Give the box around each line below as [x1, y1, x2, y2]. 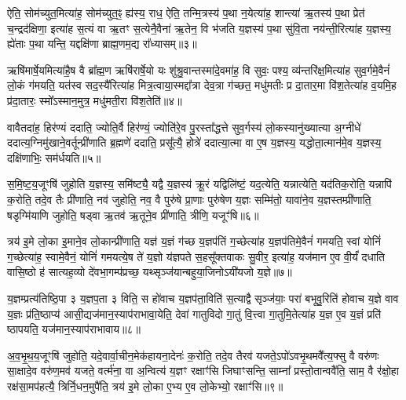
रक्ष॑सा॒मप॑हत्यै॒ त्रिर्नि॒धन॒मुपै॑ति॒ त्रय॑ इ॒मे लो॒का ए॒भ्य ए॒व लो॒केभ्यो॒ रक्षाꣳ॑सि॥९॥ [7, 377, 283, 394]
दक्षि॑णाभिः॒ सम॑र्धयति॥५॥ [7, 149, 101, 165]
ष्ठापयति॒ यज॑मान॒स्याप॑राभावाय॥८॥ [7, 321, 141, 337]
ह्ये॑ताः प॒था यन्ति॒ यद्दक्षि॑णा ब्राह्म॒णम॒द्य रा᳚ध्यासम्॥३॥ [7, 35, 197, 52]
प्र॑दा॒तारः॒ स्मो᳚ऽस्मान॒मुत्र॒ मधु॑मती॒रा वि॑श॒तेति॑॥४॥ [7, 92, 182, 108]
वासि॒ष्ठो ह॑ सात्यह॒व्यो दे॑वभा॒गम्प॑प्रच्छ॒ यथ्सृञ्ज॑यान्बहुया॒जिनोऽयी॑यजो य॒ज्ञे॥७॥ [7, 264, 292, 280]
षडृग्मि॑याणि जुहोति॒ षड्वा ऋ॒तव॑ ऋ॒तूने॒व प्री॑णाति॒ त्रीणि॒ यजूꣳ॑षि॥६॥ [7, 206, 259, 223]
